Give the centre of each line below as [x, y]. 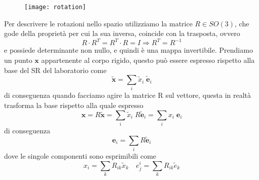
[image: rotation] [55, 7]
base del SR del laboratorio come [55, 70]
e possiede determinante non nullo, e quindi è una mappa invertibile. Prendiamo [128, 50]
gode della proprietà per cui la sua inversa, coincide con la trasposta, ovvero [122, 33]
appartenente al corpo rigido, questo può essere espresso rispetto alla [148, 60]
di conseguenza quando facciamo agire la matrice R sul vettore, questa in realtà [128, 95]
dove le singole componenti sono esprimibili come [80, 155]
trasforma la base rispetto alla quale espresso [74, 105]
